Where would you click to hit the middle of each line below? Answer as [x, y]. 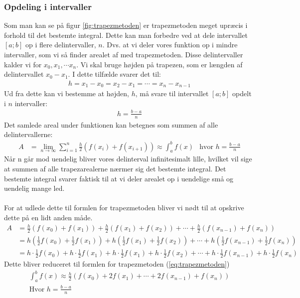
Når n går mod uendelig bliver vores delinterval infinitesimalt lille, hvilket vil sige [128, 159]
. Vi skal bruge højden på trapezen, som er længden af [159, 64]
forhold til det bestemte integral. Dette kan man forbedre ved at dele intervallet [126, 35]
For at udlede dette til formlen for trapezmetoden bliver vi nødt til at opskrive [124, 208]
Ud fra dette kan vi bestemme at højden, [67, 93]
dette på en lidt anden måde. [48, 217]
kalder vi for [23, 64]
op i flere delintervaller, [61, 45]
